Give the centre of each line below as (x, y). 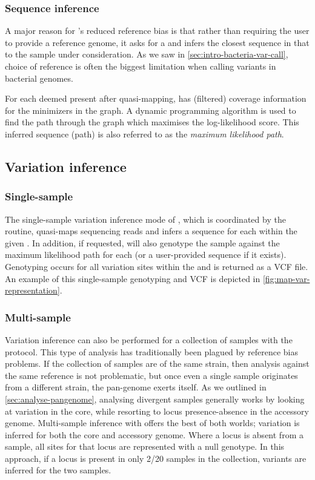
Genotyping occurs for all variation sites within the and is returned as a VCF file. (157, 266)
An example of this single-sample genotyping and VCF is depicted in (133, 278)
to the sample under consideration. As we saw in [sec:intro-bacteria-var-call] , (147, 54)
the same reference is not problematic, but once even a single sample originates (151, 375)
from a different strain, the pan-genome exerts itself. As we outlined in (136, 387)
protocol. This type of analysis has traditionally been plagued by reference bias (151, 351)
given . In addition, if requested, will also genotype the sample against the (142, 242)
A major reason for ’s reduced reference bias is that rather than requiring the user (157, 31)
